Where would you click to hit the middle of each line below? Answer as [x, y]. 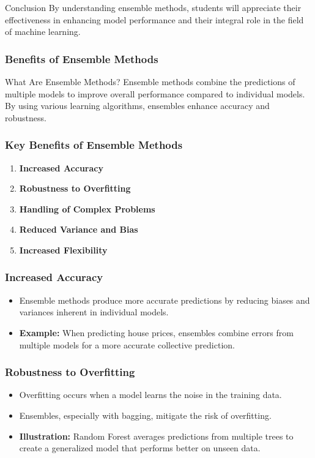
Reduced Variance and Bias [79, 229]
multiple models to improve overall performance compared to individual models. [155, 93]
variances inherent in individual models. [94, 312]
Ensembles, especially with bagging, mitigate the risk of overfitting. [145, 415]
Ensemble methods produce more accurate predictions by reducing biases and [165, 300]
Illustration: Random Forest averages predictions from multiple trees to [156, 436]
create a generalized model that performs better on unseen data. [140, 448]
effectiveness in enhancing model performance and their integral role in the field [154, 19]
